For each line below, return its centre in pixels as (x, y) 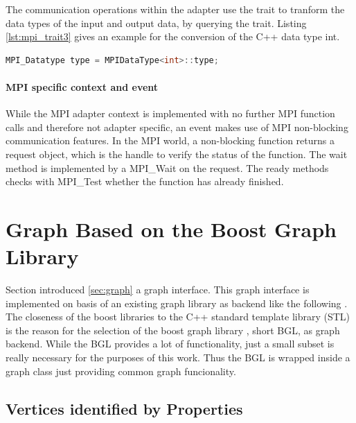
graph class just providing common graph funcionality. (121, 371)
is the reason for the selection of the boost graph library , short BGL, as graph (173, 330)
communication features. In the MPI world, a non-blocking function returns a (170, 140)
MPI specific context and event (82, 86)
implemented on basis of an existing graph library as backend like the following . (177, 303)
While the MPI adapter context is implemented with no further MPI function (170, 113)
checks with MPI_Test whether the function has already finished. (145, 181)
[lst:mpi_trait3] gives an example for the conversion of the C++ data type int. (173, 36)
